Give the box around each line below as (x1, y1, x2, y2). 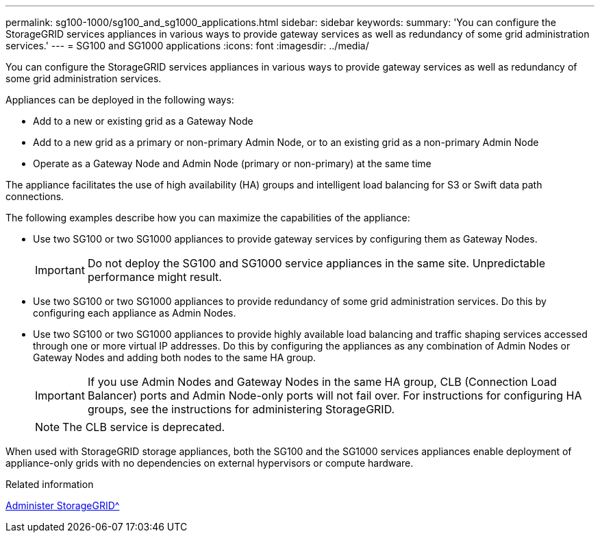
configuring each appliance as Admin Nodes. (33, 307, 236, 319)
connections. (5, 191, 64, 202)
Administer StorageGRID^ (5, 500, 120, 511)
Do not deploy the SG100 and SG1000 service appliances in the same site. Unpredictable (87, 256, 545, 270)
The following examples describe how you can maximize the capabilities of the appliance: (5, 212, 410, 223)
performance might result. (87, 270, 222, 284)
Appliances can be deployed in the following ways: (5, 94, 234, 106)
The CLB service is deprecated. (62, 420, 225, 434)
